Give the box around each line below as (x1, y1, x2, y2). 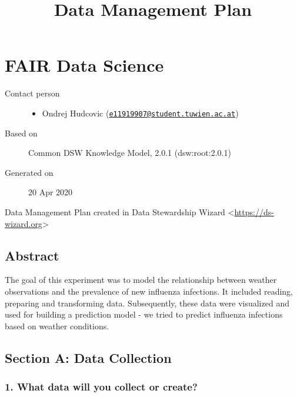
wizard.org (5, 217, 42, 229)
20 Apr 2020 (28, 186, 73, 198)
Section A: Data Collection (5, 348, 172, 366)
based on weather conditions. (5, 319, 109, 332)
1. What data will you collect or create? (5, 379, 198, 393)
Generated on (5, 166, 54, 178)
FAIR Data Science (5, 53, 164, 77)
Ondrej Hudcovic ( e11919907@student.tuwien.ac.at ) (42, 106, 239, 119)
